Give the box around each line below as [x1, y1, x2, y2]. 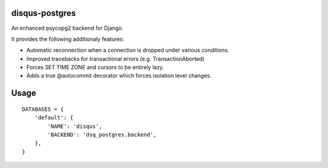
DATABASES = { [22, 105, 64, 113]
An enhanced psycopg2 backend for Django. [11, 24, 124, 32]
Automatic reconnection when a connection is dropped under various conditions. [26, 46, 230, 54]
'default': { [34, 114, 73, 121]
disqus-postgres [11, 8, 76, 18]
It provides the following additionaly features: [11, 35, 125, 43]
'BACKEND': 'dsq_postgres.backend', [47, 131, 157, 138]
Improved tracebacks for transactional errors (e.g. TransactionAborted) [26, 55, 205, 62]
